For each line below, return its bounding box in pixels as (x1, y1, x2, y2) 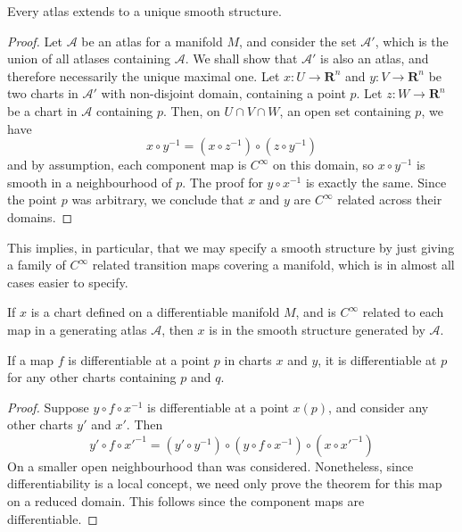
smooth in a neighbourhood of (7, 172, 172, 191)
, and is (295, 303, 336, 321)
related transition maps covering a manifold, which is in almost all (92, 255, 455, 274)
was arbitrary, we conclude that (71, 190, 244, 209)
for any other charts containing (7, 368, 177, 387)
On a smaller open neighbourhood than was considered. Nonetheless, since (7, 456, 414, 475)
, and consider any (328, 397, 429, 416)
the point (7, 190, 58, 209)
